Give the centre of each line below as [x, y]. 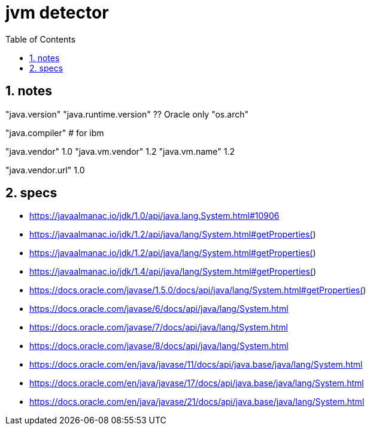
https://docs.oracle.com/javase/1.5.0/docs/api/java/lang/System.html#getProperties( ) [198, 290]
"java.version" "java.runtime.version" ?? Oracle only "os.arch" [127, 114]
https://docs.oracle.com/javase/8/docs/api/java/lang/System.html [159, 346]
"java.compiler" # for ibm [55, 133]
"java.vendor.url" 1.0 [45, 170]
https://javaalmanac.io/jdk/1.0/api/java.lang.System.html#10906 [154, 216]
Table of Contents [41, 39]
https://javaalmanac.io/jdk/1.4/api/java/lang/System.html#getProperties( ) [173, 272]
